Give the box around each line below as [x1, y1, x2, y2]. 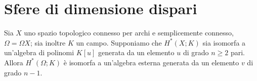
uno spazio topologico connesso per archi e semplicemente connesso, [24, 27, 234, 38]
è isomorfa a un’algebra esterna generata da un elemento [63, 57, 239, 67]
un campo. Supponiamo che [76, 37, 162, 48]
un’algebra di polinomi [4, 47, 74, 58]
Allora [4, 57, 23, 67]
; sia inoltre [30, 37, 66, 48]
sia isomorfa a [202, 37, 246, 48]
